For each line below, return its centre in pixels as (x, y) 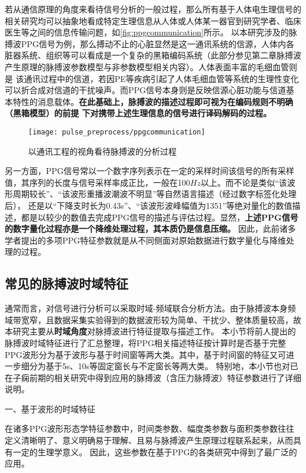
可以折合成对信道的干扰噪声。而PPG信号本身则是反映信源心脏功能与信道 (146, 90)
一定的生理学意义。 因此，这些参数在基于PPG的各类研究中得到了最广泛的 (155, 451)
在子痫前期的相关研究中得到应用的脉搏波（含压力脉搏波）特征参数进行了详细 (153, 377)
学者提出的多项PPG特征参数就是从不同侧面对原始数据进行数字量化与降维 (146, 240)
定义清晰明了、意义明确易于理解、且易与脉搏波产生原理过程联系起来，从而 (149, 440)
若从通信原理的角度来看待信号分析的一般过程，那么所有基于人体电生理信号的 (153, 9)
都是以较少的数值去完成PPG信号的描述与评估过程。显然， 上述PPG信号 (159, 217)
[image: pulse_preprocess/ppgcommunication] (117, 132)
